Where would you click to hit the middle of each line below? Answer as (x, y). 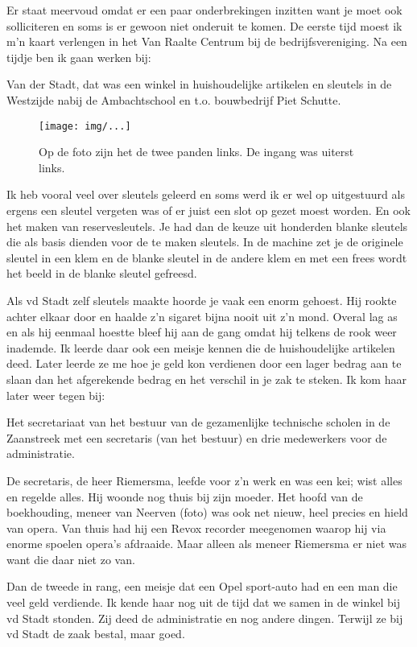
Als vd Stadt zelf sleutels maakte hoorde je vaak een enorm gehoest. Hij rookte (202, 300)
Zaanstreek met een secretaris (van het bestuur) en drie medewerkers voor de (197, 437)
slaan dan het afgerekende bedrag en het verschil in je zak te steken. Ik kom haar (206, 379)
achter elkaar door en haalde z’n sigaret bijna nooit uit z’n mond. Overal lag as (202, 316)
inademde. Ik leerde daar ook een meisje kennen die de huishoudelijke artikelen (201, 347)
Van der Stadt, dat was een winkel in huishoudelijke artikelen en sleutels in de (199, 84)
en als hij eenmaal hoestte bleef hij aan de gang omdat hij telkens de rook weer (202, 332)
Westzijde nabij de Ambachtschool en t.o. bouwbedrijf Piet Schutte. (174, 99)
